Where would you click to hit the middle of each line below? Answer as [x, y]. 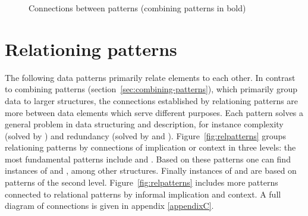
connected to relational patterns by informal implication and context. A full [143, 194]
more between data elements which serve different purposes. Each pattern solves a [154, 112]
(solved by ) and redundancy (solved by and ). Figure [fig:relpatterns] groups [145, 135]
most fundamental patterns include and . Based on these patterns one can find [148, 159]
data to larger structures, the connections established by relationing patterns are [152, 100]
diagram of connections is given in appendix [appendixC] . [109, 206]
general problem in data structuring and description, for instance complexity [144, 124]
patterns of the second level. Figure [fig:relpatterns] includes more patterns [142, 182]
